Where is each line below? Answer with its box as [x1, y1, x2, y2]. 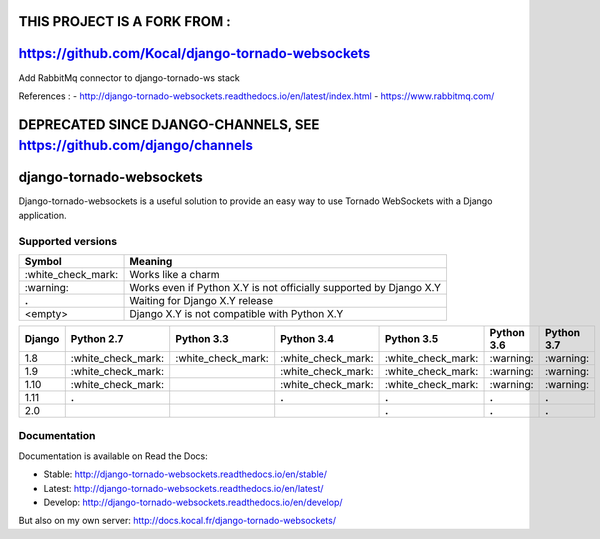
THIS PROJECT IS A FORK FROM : [18, 13, 231, 30]
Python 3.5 [384, 331, 439, 345]
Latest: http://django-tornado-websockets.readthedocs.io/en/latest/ [43, 482, 324, 494]
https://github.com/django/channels [18, 137, 254, 154]
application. [18, 209, 67, 221]
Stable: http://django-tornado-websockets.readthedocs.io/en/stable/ [43, 468, 327, 480]
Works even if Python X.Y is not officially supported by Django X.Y [129, 280, 442, 294]
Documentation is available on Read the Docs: [18, 450, 209, 462]
